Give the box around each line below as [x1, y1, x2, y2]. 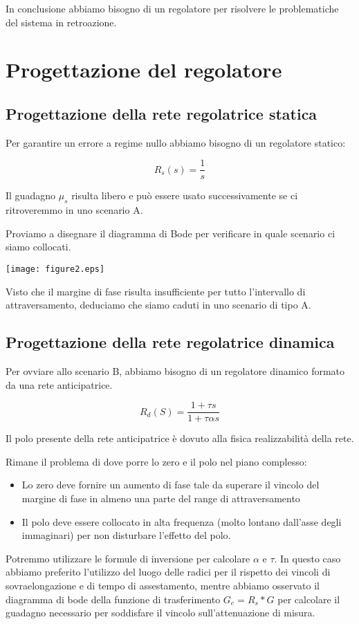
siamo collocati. [6, 239, 71, 254]
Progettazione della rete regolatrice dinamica [6, 331, 335, 353]
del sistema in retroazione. [6, 15, 117, 29]
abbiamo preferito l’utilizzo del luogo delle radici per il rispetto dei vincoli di [6, 565, 331, 579]
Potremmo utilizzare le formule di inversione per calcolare [6, 551, 250, 565]
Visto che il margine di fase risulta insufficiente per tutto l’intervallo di [6, 284, 306, 298]
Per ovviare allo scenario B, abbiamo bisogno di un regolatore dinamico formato [6, 364, 345, 378]
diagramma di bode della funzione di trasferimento [6, 591, 221, 606]
